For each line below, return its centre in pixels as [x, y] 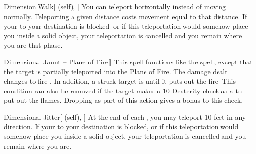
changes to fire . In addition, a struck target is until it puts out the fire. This [120, 81]
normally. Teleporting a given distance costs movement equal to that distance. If [126, 16]
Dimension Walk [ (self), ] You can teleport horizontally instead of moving [115, 6]
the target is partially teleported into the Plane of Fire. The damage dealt [116, 71]
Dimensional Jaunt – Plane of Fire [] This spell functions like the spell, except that [128, 61]
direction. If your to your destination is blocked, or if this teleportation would [121, 126]
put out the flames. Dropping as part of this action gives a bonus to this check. [124, 100]
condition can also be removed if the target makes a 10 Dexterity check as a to [123, 90]
